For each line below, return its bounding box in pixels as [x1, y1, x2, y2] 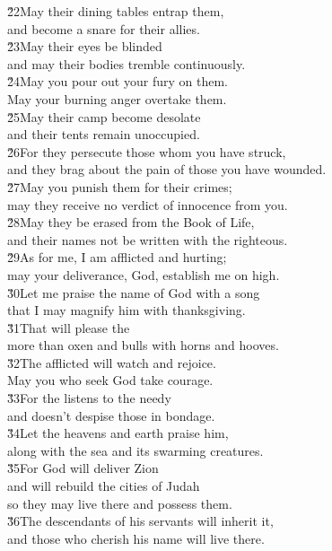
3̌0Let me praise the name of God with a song [7, 283, 260, 302]
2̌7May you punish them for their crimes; [7, 177, 232, 196]
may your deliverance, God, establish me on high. [7, 265, 280, 284]
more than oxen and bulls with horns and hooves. [7, 336, 279, 354]
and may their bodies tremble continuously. [7, 54, 246, 73]
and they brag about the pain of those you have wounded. [7, 160, 327, 179]
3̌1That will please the [7, 318, 130, 337]
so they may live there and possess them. [7, 494, 232, 512]
